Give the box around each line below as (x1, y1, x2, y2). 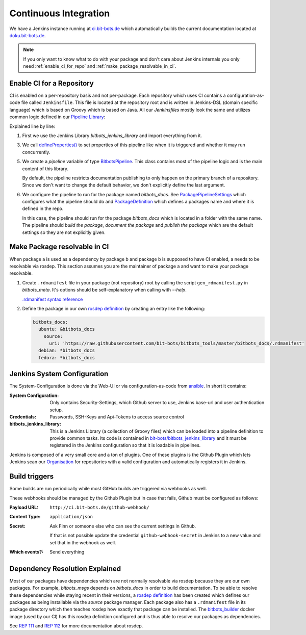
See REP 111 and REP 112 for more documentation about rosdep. (9, 623, 143, 629)
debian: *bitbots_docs (38, 348, 95, 354)
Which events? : (9, 548, 43, 555)
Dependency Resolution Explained (9, 564, 121, 573)
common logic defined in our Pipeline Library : (9, 114, 106, 120)
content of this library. (22, 166, 69, 172)
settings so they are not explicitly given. (22, 229, 106, 235)
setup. (49, 407, 63, 413)
